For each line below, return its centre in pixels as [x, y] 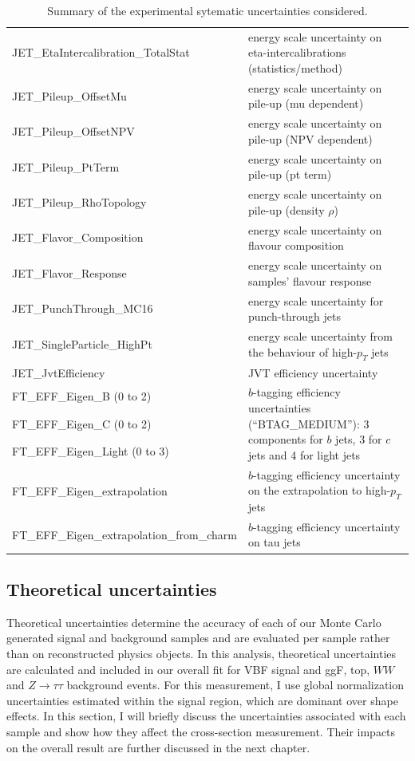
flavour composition [296, 245]
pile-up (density [286, 209]
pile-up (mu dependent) [306, 103]
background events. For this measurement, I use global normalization [235, 685]
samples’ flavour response [310, 280]
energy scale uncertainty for [316, 300]
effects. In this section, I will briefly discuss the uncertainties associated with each [206, 716]
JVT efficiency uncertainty [313, 372]
